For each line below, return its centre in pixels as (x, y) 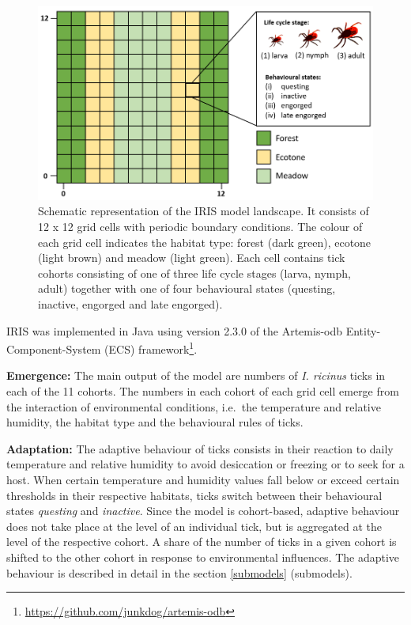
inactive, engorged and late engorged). (130, 304)
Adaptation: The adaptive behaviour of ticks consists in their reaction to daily (200, 448)
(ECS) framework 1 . (151, 348)
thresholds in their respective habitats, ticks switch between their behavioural (194, 495)
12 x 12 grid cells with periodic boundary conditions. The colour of (200, 227)
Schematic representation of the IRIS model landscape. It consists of (204, 211)
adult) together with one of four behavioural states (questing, (187, 288)
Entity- (363, 330)
